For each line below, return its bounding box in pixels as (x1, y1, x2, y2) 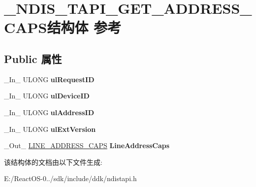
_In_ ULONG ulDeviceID (4, 91, 90, 101)
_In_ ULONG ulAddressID (4, 107, 94, 117)
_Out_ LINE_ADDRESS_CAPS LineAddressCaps (4, 140, 170, 151)
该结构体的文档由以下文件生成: (4, 156, 102, 167)
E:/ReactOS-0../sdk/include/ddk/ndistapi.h (4, 173, 137, 184)
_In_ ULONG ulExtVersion (4, 124, 96, 134)
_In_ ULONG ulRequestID (4, 74, 95, 84)
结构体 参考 (47, 17, 122, 37)
